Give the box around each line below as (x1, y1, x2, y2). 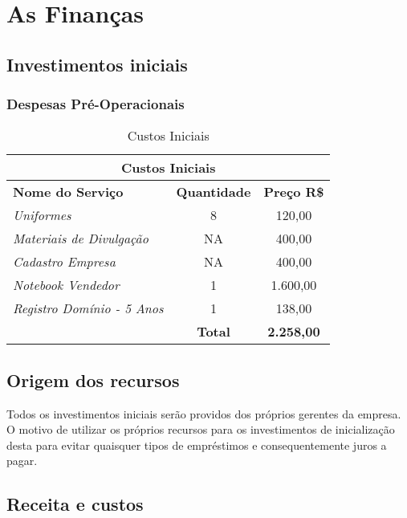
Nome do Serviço (13, 182, 124, 202)
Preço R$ (263, 182, 324, 202)
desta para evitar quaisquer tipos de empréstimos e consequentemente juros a (6, 436, 387, 453)
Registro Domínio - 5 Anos (13, 299, 164, 318)
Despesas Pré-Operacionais (6, 94, 185, 114)
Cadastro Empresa (13, 252, 116, 271)
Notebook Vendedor (13, 275, 120, 295)
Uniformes (13, 206, 71, 225)
